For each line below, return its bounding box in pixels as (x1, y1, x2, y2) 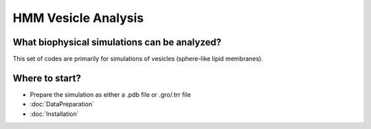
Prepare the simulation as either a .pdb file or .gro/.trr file (30, 90, 192, 99)
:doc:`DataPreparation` (30, 100, 95, 108)
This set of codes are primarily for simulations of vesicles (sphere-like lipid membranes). (12, 55, 264, 63)
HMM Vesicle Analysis (12, 10, 144, 25)
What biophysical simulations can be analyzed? (12, 36, 222, 48)
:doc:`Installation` (30, 110, 79, 118)
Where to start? (12, 72, 82, 84)
